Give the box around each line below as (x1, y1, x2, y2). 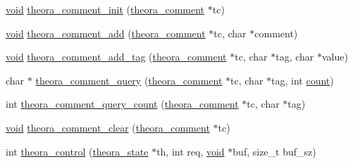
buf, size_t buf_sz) (233, 144, 316, 158)
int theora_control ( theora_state (6, 144, 149, 158)
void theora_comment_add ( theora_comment (6, 25, 206, 40)
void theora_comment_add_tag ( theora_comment (6, 49, 227, 64)
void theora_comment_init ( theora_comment (6, 2, 205, 16)
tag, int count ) (271, 72, 334, 87)
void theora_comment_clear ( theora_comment (6, 120, 210, 134)
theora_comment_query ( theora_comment (35, 72, 223, 87)
